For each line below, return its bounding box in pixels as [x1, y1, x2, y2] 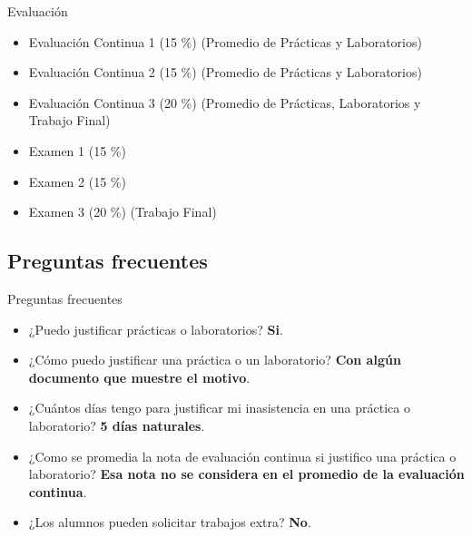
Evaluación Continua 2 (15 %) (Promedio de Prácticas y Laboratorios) [28, 63, 422, 82]
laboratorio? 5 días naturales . [28, 415, 205, 434]
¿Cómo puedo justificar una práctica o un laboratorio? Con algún [28, 350, 401, 369]
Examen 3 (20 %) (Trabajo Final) [28, 202, 217, 221]
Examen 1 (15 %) [28, 141, 126, 160]
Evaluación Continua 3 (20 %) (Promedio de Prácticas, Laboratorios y [28, 93, 421, 112]
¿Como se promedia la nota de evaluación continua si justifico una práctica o [28, 446, 457, 465]
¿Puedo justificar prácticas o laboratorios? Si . [28, 319, 283, 338]
